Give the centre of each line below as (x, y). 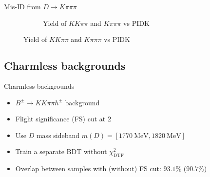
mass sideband (58, 135)
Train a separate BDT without (61, 151)
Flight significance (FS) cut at (60, 119)
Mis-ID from (22, 6)
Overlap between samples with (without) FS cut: (88, 168)
